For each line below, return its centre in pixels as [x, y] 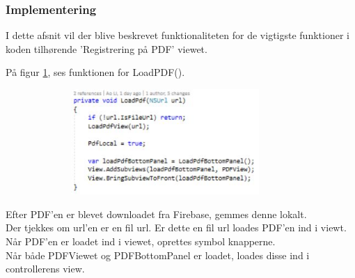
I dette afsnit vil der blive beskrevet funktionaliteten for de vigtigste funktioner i [177, 35]
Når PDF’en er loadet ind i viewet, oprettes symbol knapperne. [141, 241]
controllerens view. [45, 269]
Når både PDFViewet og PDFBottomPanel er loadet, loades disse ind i [158, 255]
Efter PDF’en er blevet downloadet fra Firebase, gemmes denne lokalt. [156, 214]
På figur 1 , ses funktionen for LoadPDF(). [95, 72]
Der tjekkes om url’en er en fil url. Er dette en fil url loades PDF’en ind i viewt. [176, 227]
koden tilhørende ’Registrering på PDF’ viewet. [106, 48]
